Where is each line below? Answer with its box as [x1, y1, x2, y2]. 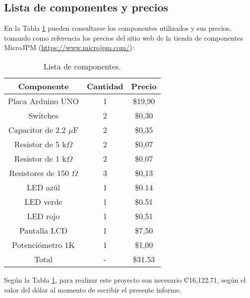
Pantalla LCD [19, 224, 68, 236]
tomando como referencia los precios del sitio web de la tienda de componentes [4, 32, 243, 43]
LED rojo [27, 210, 60, 222]
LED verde [24, 195, 62, 207]
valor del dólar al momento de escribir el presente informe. [4, 284, 182, 295]
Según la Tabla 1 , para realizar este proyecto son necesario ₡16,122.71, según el [4, 274, 246, 285]
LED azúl [27, 181, 60, 193]
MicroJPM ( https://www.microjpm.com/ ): [4, 42, 134, 53]
